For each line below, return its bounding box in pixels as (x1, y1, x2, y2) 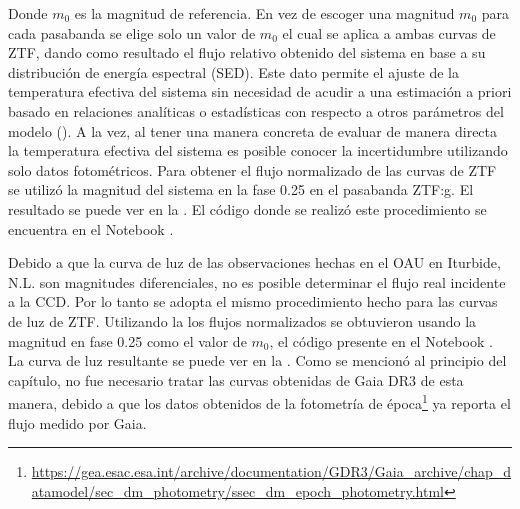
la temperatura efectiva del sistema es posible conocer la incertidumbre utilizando (8, 140, 508, 161)
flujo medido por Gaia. (8, 412, 147, 433)
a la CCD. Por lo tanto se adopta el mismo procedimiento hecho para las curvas (8, 291, 498, 312)
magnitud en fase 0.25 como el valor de (8, 330, 247, 351)
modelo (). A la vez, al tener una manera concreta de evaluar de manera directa (8, 120, 498, 141)
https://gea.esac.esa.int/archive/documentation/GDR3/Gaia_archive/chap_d (31, 461, 512, 482)
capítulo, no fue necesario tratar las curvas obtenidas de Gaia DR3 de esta (8, 369, 464, 390)
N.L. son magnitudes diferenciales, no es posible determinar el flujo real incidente (8, 271, 506, 292)
